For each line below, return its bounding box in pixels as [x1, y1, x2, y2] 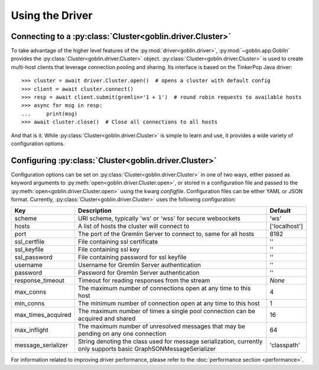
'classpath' [269, 341, 301, 349]
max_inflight [14, 326, 48, 334]
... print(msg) [21, 110, 78, 117]
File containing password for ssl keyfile [77, 253, 187, 261]
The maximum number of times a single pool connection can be [77, 307, 256, 316]
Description [77, 207, 112, 215]
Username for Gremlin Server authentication [77, 261, 201, 269]
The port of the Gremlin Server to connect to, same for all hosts [77, 230, 255, 238]
